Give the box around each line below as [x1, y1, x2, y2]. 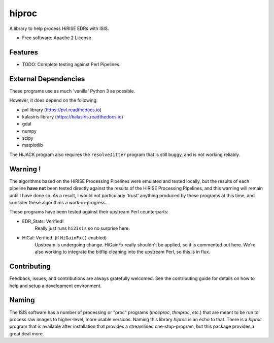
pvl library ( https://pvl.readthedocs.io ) [22, 107, 101, 113]
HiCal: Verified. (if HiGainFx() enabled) [22, 234, 107, 241]
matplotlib [22, 142, 43, 148]
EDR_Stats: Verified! [22, 218, 64, 224]
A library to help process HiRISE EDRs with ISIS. [9, 25, 109, 32]
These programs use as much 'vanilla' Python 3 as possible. [9, 88, 135, 94]
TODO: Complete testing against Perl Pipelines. [22, 61, 121, 67]
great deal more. [9, 330, 44, 336]
